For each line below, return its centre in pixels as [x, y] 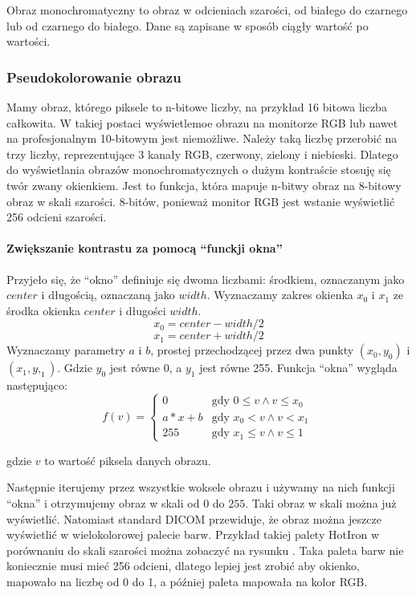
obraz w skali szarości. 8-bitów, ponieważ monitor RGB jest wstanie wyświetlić [201, 201]
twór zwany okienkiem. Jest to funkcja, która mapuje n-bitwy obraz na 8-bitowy [204, 185]
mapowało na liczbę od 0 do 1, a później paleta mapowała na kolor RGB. [187, 582]
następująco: [37, 385]
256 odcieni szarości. [57, 217]
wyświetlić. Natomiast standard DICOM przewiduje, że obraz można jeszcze [194, 518]
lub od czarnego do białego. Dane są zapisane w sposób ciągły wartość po [188, 25]
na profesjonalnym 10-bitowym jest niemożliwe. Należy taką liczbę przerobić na [202, 138]
